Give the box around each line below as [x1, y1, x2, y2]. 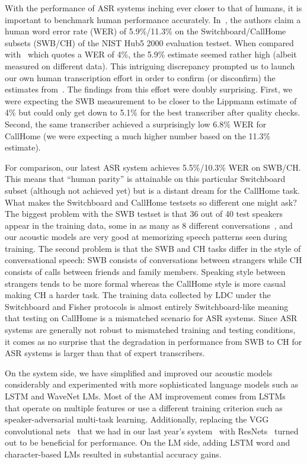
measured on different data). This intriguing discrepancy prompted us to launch [5, 59, 295, 72]
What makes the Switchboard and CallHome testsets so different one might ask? [5, 196, 297, 208]
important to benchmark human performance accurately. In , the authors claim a [5, 13, 301, 25]
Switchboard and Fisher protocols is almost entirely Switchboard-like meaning [5, 300, 289, 312]
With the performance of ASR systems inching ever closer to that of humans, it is [5, 2, 302, 14]
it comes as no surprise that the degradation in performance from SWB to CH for [5, 335, 302, 347]
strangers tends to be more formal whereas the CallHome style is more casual [5, 277, 286, 289]
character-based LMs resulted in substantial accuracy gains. [5, 447, 222, 460]
